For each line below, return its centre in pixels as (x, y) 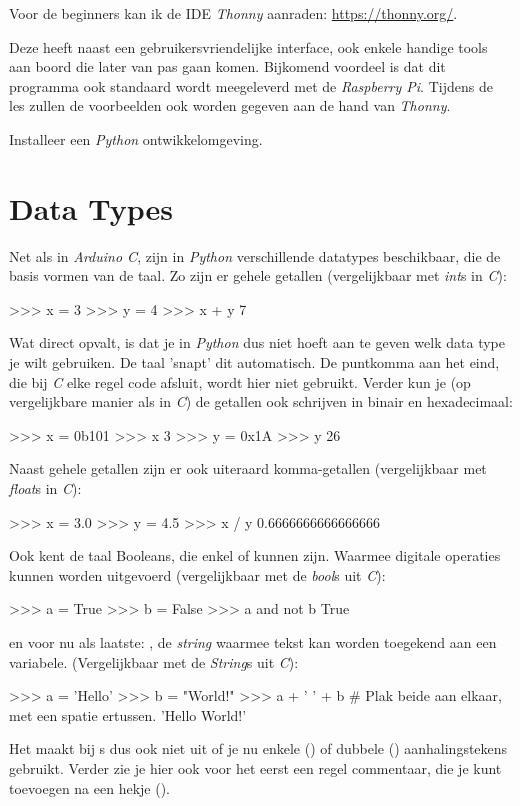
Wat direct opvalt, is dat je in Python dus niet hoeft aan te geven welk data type (257, 342)
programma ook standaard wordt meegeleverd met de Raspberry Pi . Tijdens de (251, 85)
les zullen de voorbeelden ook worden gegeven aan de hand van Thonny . (230, 105)
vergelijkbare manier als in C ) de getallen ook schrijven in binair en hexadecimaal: (261, 401)
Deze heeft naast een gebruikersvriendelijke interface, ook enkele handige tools (248, 46)
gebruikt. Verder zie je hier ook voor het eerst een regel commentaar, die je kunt (255, 767)
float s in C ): (45, 488)
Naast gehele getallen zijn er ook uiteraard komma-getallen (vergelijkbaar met (248, 468)
